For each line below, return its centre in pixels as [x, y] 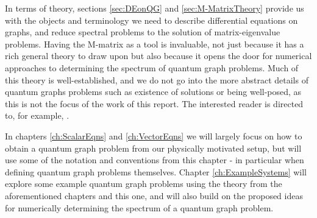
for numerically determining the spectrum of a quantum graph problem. [139, 207]
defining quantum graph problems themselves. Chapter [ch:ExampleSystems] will [156, 171]
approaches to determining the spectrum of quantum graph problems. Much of [152, 67]
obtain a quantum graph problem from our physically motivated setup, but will [153, 148]
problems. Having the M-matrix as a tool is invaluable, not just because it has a [155, 44]
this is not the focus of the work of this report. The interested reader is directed [154, 103]
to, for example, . [37, 115]
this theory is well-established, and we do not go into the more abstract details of [157, 79]
